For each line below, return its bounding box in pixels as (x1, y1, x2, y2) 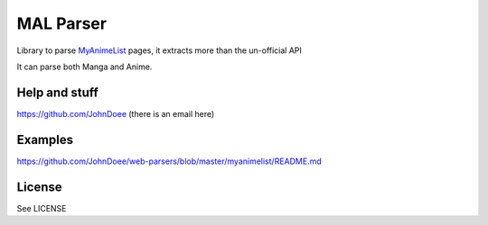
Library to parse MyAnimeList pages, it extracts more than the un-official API (16, 45, 303, 56)
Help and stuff (16, 85, 99, 100)
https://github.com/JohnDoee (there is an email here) (16, 108, 215, 119)
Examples (16, 131, 74, 148)
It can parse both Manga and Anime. (16, 61, 153, 72)
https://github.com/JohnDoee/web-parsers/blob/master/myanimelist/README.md (16, 156, 323, 166)
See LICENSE (16, 202, 67, 213)
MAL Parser (16, 13, 108, 33)
